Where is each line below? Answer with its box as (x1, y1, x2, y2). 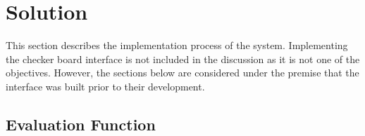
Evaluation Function (6, 113, 156, 135)
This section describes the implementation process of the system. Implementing (6, 38, 348, 53)
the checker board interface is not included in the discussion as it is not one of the (6, 51, 360, 66)
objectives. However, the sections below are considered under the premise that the (6, 65, 359, 80)
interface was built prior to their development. (6, 79, 205, 93)
